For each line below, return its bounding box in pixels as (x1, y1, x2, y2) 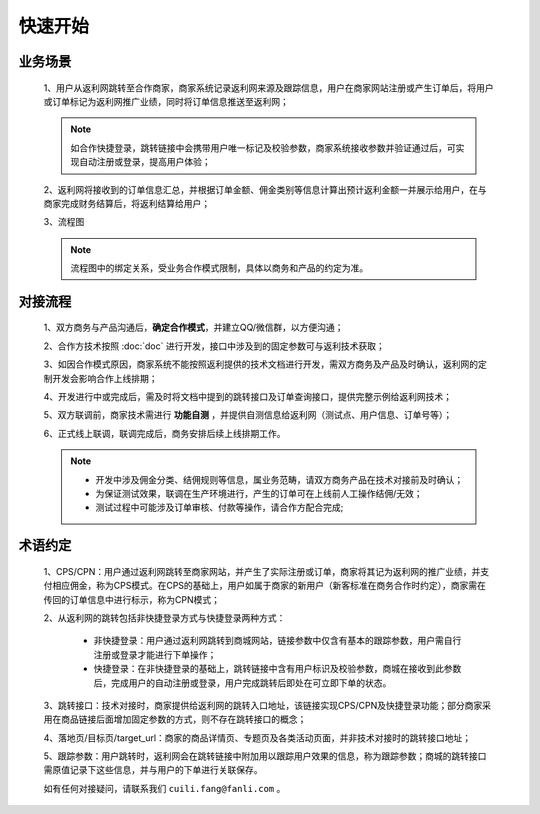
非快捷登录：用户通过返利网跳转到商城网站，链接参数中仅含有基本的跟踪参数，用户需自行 (93, 635, 462, 647)
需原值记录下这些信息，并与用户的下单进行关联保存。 (43, 764, 263, 776)
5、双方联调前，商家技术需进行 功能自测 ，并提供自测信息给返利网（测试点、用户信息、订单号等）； (43, 409, 453, 421)
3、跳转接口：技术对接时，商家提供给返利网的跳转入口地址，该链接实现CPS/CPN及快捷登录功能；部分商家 (43, 699, 483, 711)
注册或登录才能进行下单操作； (93, 648, 217, 660)
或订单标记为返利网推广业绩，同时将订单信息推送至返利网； (43, 95, 289, 107)
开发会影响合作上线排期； (51, 372, 158, 384)
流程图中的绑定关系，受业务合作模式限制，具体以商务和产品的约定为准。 (70, 262, 369, 274)
